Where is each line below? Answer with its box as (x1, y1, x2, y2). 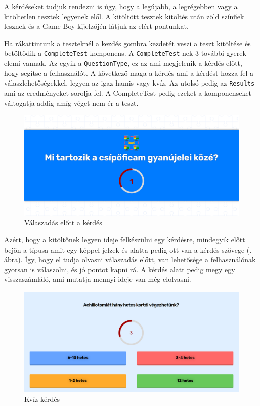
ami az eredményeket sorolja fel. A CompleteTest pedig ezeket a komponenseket (4, 87, 252, 98)
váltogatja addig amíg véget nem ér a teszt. (4, 97, 139, 108)
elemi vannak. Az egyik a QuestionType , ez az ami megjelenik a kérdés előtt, (4, 58, 242, 68)
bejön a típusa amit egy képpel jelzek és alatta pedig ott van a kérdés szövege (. (4, 244, 252, 255)
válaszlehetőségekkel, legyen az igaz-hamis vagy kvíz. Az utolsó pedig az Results (4, 77, 255, 88)
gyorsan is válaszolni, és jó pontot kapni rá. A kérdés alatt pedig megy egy (4, 264, 235, 274)
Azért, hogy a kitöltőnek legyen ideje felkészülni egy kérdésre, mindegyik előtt (4, 234, 245, 245)
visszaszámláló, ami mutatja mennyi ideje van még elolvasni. (4, 274, 191, 285)
